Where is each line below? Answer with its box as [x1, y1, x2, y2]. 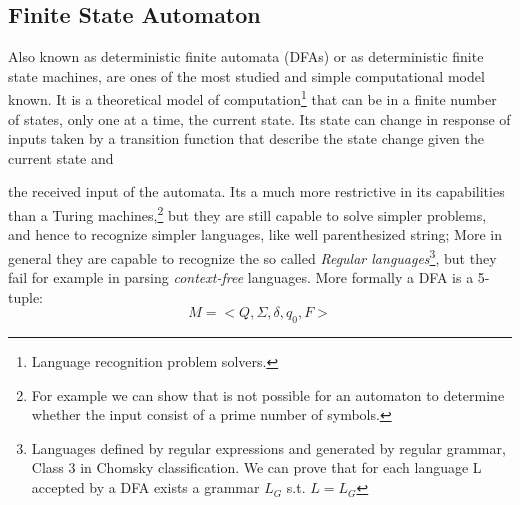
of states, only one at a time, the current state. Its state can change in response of [8, 108, 511, 129]
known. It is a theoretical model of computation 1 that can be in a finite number [8, 86, 497, 110]
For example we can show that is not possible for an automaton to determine [31, 384, 505, 405]
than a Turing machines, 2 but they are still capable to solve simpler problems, [8, 202, 487, 225]
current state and [8, 147, 114, 168]
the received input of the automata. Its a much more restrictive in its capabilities [8, 181, 505, 202]
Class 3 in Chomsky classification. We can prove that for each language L [31, 457, 482, 478]
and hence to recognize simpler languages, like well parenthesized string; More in [8, 224, 502, 245]
